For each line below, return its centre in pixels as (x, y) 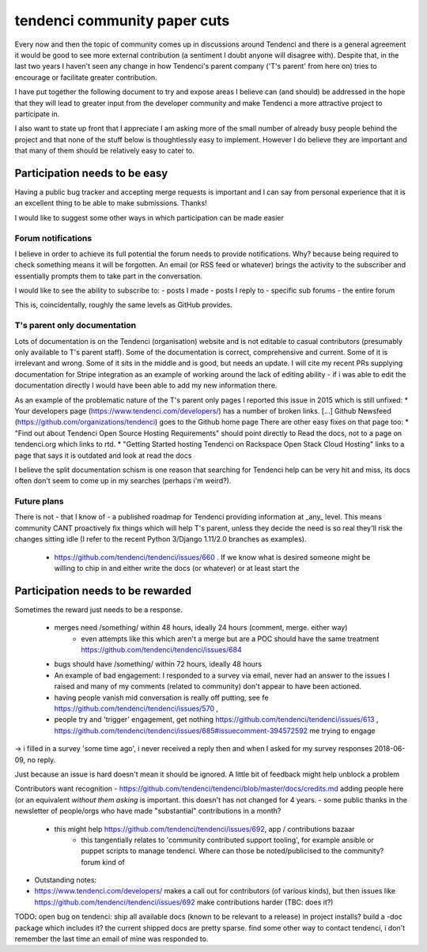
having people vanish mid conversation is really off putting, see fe (161, 697)
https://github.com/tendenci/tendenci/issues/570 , (136, 708)
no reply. (42, 760)
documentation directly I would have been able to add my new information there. (146, 385)
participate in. (37, 114)
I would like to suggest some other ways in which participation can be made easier (149, 217)
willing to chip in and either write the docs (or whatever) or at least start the (177, 568)
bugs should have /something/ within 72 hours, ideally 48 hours (158, 664)
